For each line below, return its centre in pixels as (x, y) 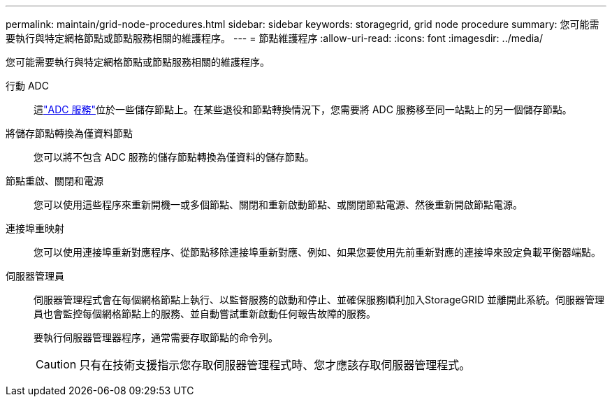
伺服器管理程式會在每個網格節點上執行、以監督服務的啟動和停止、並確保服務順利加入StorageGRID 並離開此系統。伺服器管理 (319, 300)
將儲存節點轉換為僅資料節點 (69, 133)
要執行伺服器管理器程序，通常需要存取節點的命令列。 (156, 337)
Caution (56, 364)
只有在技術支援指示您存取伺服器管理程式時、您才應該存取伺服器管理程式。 (275, 365)
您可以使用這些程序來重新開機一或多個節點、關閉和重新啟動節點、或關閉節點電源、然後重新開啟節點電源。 (278, 204)
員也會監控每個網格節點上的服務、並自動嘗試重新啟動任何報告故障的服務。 (205, 314)
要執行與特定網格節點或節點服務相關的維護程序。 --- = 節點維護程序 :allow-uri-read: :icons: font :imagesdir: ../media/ (275, 38)
